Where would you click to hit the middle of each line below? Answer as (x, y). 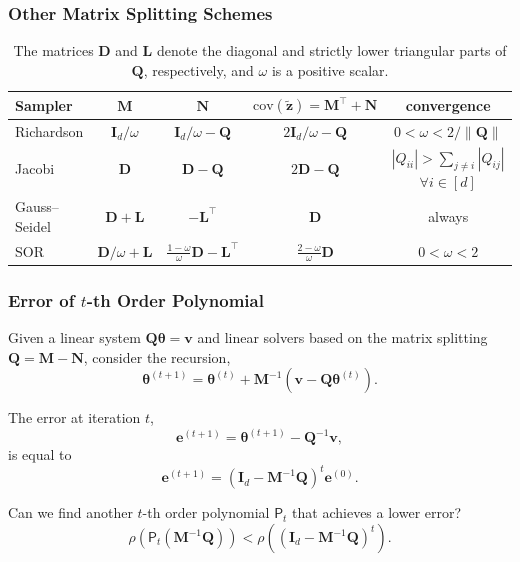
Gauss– (37, 206)
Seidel (33, 225)
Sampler (44, 104)
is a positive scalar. (330, 69)
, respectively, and (198, 69)
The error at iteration (74, 417)
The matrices (53, 50)
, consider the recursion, (157, 356)
